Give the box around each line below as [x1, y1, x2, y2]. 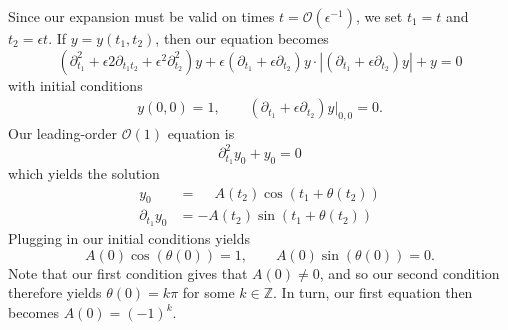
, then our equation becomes [155, 28, 329, 48]
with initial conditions [8, 74, 143, 95]
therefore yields [8, 282, 102, 303]
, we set [355, 6, 403, 26]
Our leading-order [8, 123, 118, 144]
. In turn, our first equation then [273, 282, 473, 303]
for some [182, 282, 235, 303]
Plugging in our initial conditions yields [8, 228, 250, 249]
